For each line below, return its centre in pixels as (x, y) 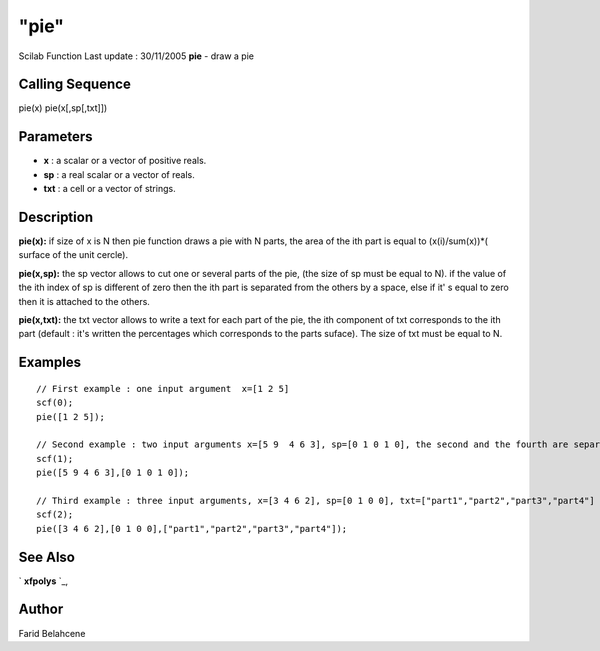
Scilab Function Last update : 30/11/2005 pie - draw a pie (136, 56)
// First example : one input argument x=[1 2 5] (163, 388)
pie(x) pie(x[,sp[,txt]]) (63, 108)
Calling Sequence (75, 84)
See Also (46, 556)
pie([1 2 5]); (70, 416)
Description (56, 216)
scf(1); (55, 458)
